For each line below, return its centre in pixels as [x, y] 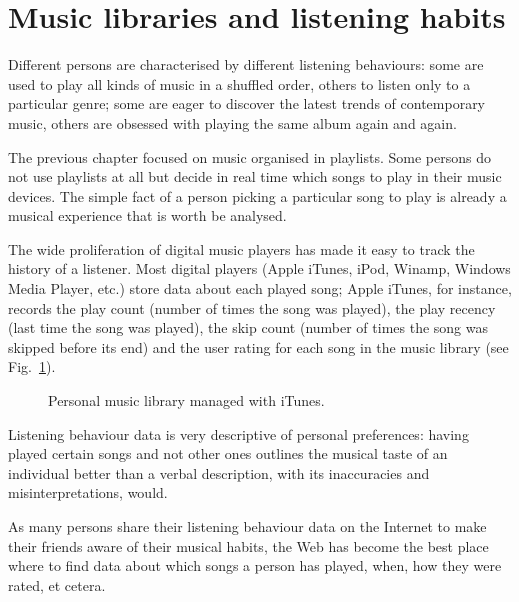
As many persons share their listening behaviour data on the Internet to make [247, 526]
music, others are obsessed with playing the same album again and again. [232, 122]
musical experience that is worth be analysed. [147, 215]
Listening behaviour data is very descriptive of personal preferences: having [238, 433]
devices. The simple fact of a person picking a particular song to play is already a [257, 195]
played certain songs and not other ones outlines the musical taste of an [228, 453]
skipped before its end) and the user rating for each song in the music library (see [258, 346]
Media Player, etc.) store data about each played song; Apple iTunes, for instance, [260, 288]
